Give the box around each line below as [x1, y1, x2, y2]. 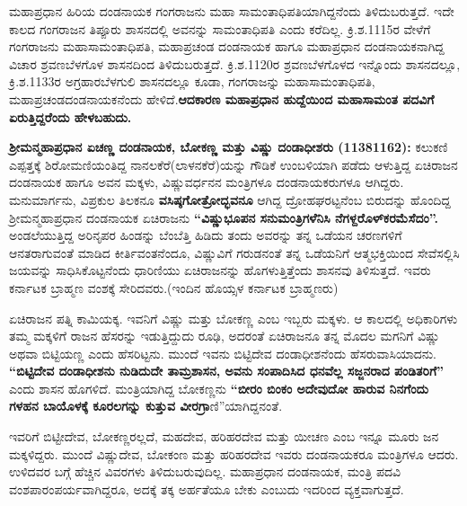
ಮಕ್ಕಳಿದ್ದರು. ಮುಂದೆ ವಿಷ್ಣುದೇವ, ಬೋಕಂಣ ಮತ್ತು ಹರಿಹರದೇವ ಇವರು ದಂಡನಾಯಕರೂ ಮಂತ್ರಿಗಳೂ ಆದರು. [9, 444, 459, 463]
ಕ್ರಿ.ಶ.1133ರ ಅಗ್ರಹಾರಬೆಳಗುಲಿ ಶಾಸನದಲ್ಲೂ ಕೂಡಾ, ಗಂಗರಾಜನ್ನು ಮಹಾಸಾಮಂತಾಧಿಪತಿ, [9, 72, 375, 91]
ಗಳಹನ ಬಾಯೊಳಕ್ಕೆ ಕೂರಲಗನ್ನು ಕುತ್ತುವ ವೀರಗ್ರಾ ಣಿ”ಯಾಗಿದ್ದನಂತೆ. [9, 396, 283, 415]
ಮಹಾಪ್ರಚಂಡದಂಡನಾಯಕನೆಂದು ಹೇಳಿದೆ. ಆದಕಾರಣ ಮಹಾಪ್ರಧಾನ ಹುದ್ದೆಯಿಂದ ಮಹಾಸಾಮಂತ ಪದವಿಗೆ [9, 89, 435, 108]
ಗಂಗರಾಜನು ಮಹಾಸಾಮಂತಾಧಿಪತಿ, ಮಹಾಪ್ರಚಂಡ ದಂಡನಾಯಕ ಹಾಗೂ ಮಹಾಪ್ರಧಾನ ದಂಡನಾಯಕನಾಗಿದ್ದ [9, 37, 445, 56]
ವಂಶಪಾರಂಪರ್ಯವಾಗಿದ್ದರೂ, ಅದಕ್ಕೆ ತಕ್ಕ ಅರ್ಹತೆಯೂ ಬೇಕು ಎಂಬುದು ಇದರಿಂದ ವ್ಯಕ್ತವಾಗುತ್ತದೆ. [9, 479, 404, 498]
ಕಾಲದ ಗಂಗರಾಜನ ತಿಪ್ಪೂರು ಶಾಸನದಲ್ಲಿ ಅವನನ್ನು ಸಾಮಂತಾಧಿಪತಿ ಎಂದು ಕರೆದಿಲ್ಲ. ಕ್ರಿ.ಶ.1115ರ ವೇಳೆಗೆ [9, 19, 431, 38]
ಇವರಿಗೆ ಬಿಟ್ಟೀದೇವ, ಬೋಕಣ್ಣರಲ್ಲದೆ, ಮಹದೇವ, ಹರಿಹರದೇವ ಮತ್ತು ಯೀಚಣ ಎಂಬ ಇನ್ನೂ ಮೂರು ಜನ [9, 427, 439, 446]
